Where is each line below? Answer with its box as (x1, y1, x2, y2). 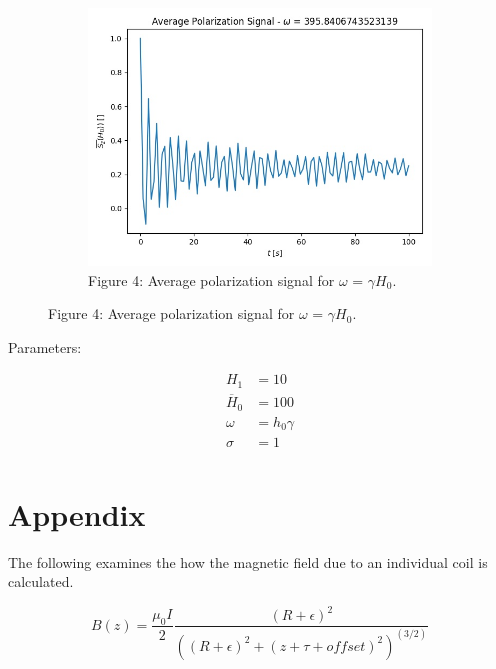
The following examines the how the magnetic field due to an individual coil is (8, 551, 488, 572)
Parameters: (8, 336, 82, 357)
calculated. (8, 571, 74, 592)
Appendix (8, 493, 146, 534)
